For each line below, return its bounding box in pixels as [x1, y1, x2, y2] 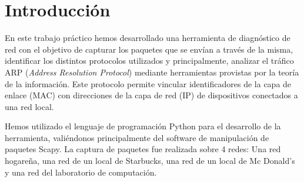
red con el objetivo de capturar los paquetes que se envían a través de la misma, [5, 43, 293, 55]
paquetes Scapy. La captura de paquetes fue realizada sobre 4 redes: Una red [5, 143, 281, 155]
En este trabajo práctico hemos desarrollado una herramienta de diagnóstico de [5, 32, 290, 44]
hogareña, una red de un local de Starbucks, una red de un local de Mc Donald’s [5, 154, 295, 167]
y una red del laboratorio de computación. [5, 166, 157, 178]
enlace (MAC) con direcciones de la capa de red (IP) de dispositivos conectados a [5, 89, 298, 101]
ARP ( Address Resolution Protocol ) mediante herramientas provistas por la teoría [5, 66, 299, 78]
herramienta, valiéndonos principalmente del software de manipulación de [5, 131, 269, 143]
